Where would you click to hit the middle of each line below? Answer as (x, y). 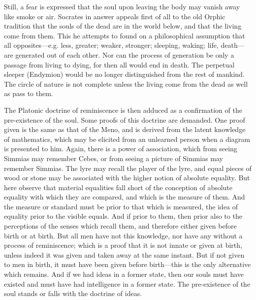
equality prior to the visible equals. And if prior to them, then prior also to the (123, 216)
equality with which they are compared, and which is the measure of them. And (125, 197)
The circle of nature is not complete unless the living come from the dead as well (126, 83)
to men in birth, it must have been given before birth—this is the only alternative (128, 264)
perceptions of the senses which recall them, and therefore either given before (120, 226)
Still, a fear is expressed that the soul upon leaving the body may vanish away (122, 6)
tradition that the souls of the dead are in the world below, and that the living (123, 26)
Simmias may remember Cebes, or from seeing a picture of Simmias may (113, 158)
